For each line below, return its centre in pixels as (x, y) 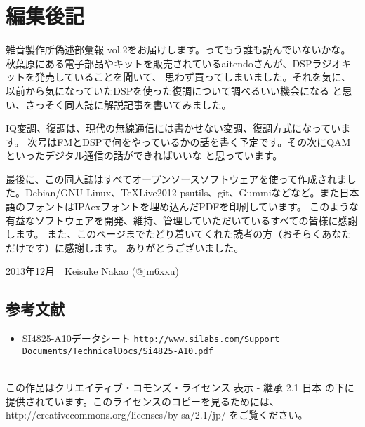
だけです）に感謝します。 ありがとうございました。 (125, 247)
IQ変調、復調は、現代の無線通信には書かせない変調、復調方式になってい (173, 128)
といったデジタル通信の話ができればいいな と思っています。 (144, 155)
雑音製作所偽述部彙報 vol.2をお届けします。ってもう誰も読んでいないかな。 (178, 49)
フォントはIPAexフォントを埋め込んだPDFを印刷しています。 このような (192, 206)
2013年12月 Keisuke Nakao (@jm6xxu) (93, 271)
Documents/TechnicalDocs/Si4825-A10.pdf (118, 351)
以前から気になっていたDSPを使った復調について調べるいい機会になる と (174, 90)
